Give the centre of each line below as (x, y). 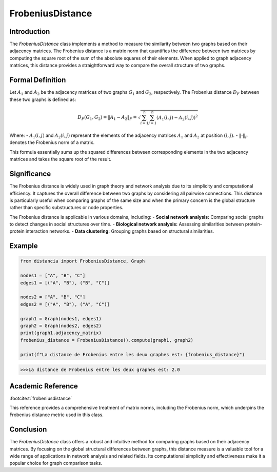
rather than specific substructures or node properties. (66, 208)
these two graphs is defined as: (43, 99)
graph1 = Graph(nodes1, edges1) (61, 319)
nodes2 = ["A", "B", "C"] (53, 297)
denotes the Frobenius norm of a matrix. (52, 142)
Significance (30, 174)
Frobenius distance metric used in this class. (56, 415)
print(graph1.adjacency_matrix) (61, 333)
